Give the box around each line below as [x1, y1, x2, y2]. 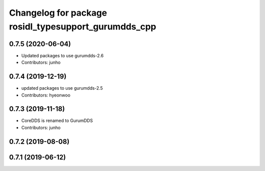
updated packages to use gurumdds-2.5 [21, 85, 103, 91]
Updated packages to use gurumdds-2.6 [21, 52, 104, 58]
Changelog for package [9, 7, 107, 18]
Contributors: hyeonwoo [21, 92, 71, 98]
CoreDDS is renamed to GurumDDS [21, 118, 93, 123]
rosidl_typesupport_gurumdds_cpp [9, 21, 157, 32]
